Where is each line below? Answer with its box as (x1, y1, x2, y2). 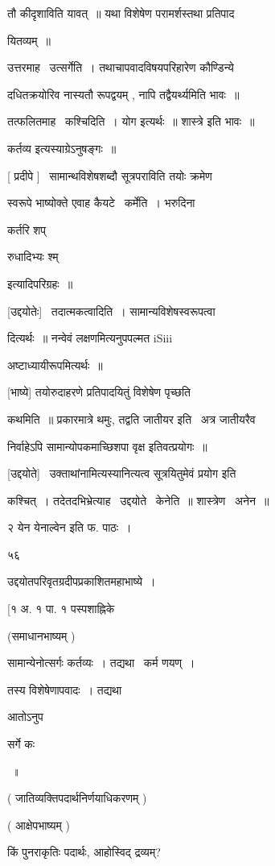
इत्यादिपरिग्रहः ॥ (7, 275, 73, 292)
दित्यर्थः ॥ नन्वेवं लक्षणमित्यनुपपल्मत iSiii (7, 329, 173, 346)
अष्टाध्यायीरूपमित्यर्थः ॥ (7, 356, 103, 373)
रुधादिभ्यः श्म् (7, 248, 59, 265)
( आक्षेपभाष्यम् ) (7, 816, 70, 833)
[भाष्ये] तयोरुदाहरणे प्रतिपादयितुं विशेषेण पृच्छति (7, 383, 191, 400)
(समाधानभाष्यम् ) (7, 627, 76, 644)
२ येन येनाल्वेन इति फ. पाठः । (7, 519, 132, 536)
